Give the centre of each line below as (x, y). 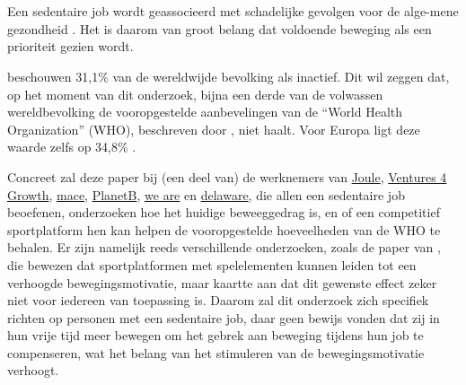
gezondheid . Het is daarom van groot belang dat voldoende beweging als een (220, 28)
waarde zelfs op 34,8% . (72, 147)
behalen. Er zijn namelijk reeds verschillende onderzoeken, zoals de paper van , (224, 247)
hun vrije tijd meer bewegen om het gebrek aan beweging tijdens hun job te (215, 335)
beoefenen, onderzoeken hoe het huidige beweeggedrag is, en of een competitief (224, 212)
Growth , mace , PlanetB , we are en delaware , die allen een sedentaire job (206, 194)
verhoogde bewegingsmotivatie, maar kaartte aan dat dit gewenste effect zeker (222, 282)
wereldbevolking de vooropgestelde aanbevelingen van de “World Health (205, 112)
